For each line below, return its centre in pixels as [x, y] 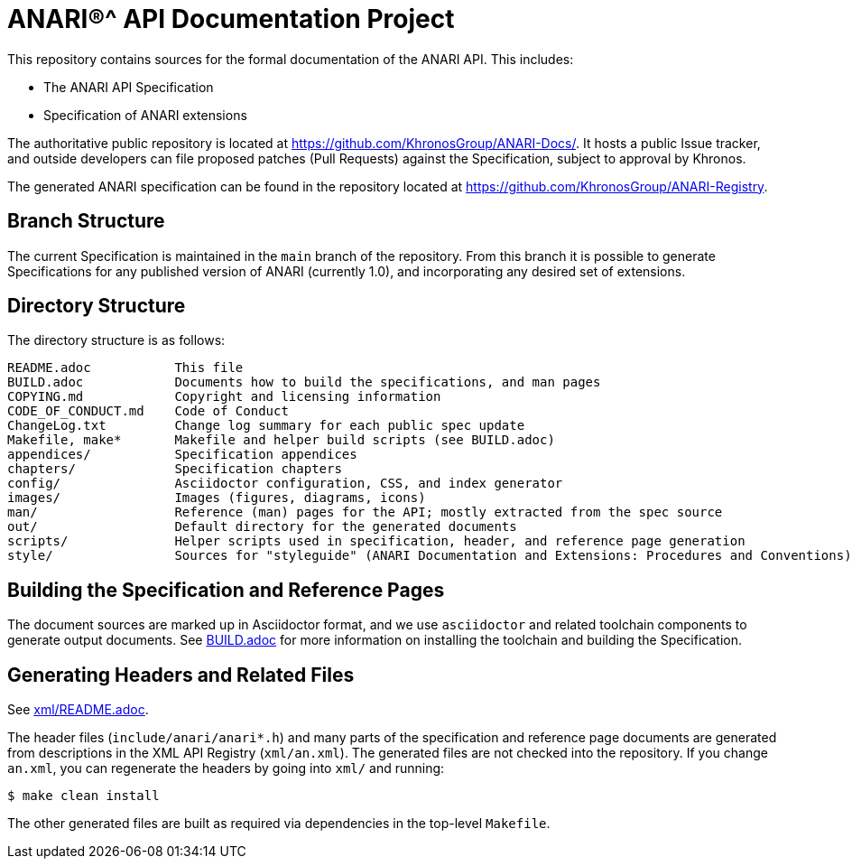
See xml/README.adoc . [78, 710]
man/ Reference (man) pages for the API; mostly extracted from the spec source [365, 512]
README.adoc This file [125, 368]
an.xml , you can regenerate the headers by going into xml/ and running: [226, 768]
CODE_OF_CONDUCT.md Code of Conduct [148, 411]
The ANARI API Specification [129, 87]
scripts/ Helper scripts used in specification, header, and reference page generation [376, 541]
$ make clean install [83, 796]
